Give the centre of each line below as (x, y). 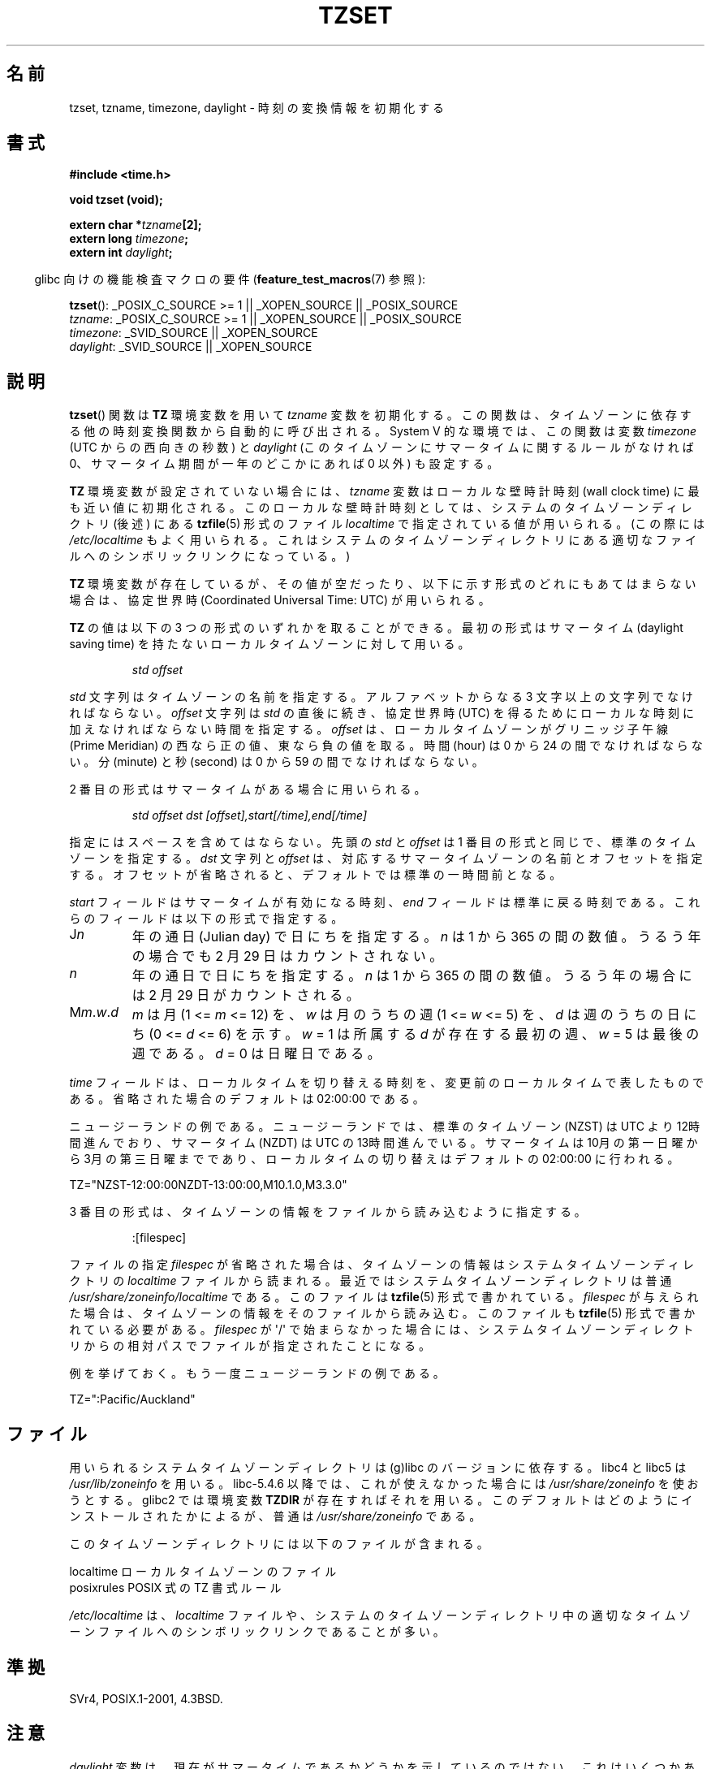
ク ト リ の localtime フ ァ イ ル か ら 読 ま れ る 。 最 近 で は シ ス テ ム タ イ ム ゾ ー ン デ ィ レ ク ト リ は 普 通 (371, 1281)
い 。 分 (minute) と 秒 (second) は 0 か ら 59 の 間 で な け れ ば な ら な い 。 (276, 762)
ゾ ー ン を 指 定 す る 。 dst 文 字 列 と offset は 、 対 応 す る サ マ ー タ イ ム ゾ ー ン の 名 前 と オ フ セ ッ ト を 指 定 (386, 859)
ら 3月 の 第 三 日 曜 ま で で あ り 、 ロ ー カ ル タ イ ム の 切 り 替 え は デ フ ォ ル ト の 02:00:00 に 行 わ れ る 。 (374, 1159)
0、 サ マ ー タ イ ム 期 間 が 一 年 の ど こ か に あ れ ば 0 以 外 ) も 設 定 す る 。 (284, 464)
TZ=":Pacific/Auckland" (132, 1399)
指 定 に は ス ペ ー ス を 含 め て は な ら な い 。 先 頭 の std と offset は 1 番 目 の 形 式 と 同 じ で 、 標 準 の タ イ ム (382, 842)
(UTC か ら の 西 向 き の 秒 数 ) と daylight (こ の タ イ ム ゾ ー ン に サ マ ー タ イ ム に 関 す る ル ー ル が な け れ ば (381, 448)
